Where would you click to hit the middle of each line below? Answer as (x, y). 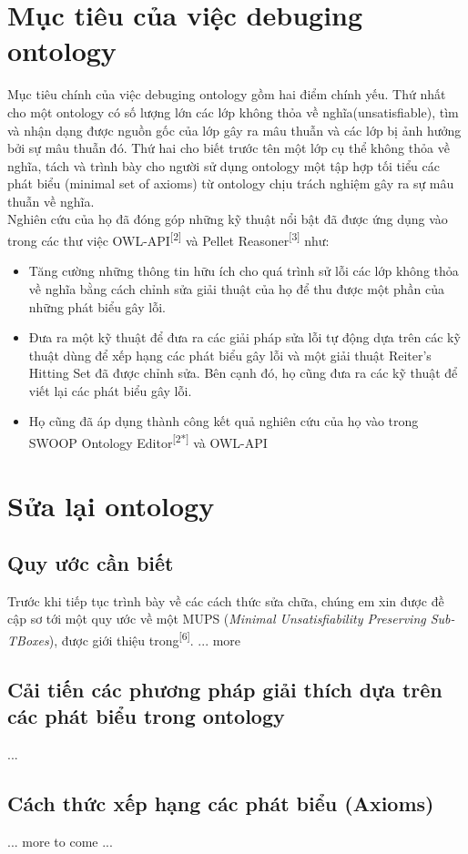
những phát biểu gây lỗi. (97, 306)
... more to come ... (60, 841)
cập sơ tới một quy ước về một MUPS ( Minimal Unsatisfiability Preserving (217, 619)
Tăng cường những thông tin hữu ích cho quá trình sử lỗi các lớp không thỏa (244, 271)
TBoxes (28, 640)
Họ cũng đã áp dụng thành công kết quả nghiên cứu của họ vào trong (224, 421)
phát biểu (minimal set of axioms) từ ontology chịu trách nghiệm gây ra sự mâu (231, 183)
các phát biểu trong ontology (146, 716)
